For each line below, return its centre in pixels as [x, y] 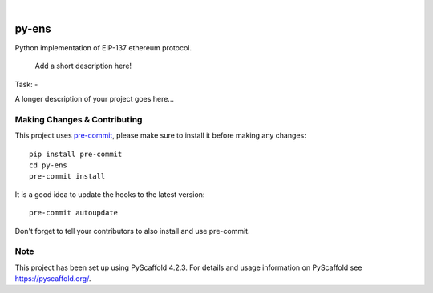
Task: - [26, 84]
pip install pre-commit [76, 154]
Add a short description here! [83, 66]
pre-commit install [67, 177]
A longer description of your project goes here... [94, 99]
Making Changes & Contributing [79, 119]
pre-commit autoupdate [74, 213]
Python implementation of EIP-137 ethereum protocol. [103, 47]
